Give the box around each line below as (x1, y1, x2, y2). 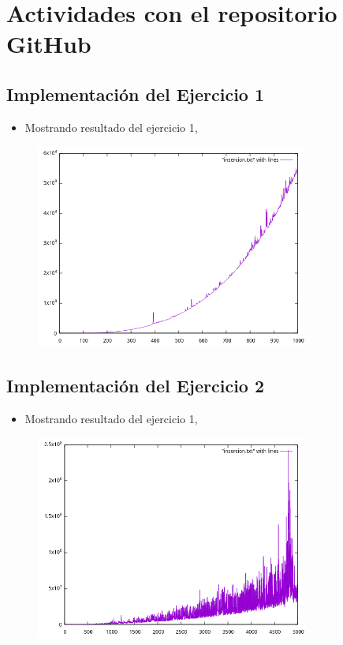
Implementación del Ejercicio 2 (6, 373, 265, 397)
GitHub (6, 28, 91, 60)
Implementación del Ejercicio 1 (6, 81, 265, 106)
